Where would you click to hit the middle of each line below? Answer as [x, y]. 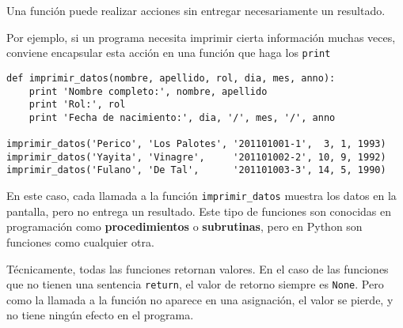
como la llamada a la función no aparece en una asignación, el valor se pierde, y [200, 299]
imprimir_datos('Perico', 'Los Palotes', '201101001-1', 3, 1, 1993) [196, 144]
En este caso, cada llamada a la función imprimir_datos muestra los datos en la [201, 196]
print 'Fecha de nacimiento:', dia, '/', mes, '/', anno [182, 117]
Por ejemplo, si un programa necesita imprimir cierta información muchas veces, [201, 37]
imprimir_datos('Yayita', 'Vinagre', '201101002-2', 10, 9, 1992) [196, 157]
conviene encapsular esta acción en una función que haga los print [169, 53]
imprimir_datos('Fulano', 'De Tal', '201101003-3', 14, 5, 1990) [196, 170]
